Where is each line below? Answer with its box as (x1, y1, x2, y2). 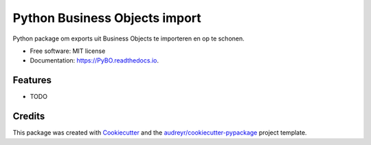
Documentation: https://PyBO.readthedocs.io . (30, 56, 159, 65)
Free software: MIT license (30, 47, 106, 55)
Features (12, 74, 52, 86)
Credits (12, 111, 45, 122)
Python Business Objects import (12, 10, 202, 25)
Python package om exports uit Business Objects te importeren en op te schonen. (12, 34, 245, 43)
